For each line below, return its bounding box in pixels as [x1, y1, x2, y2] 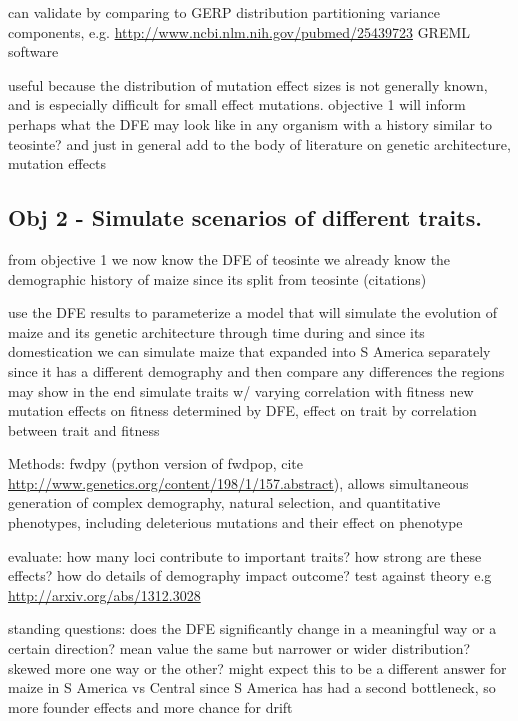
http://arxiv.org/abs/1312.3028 [8, 584, 201, 605]
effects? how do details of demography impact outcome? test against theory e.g [8, 565, 492, 586]
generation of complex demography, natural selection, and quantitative [8, 492, 441, 513]
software [8, 41, 59, 62]
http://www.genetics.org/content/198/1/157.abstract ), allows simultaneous [8, 472, 469, 493]
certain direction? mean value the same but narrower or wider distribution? [8, 638, 471, 659]
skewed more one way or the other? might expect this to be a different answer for [8, 657, 507, 678]
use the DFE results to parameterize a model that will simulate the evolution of [8, 302, 498, 323]
